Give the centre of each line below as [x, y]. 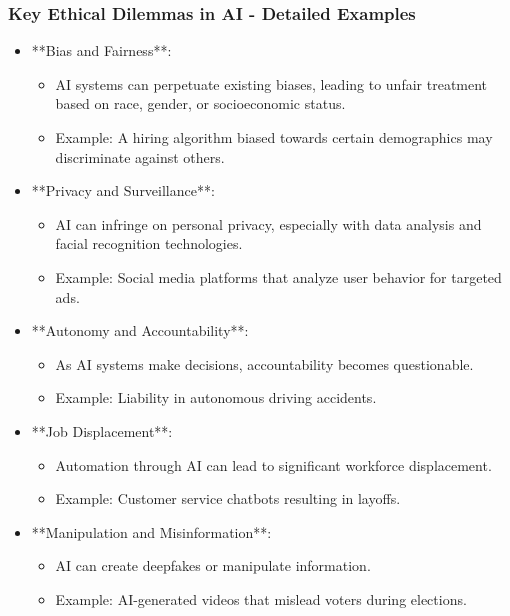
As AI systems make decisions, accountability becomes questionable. [264, 363]
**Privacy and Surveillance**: [123, 190]
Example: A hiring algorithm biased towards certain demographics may [274, 137]
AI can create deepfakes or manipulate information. [213, 565]
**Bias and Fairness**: [101, 50]
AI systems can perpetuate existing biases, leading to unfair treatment [271, 83]
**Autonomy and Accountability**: [140, 330]
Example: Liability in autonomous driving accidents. [216, 397]
